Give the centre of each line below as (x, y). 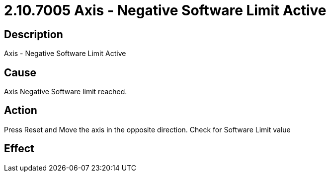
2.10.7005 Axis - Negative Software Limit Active (165, 10)
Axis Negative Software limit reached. (66, 92)
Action (21, 111)
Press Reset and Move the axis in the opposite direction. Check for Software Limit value (147, 129)
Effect (19, 149)
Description (34, 34)
